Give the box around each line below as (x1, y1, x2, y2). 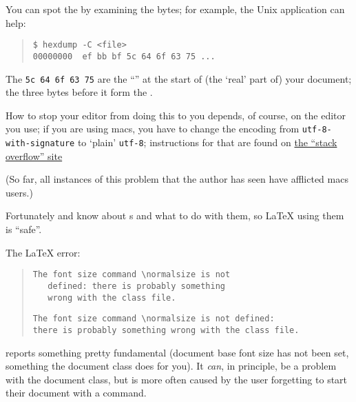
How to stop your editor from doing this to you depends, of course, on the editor (6, 108, 346, 122)
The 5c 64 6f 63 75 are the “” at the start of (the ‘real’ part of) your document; (6, 71, 352, 86)
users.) (6, 185, 33, 199)
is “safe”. (6, 222, 42, 237)
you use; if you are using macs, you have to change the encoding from (6, 121, 300, 136)
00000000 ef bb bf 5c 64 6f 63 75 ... (32, 51, 216, 61)
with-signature (6, 139, 75, 148)
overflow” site (6, 148, 63, 163)
